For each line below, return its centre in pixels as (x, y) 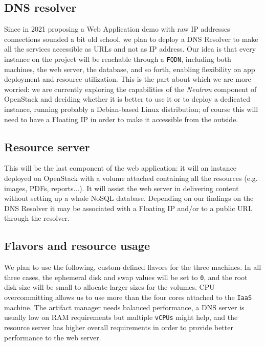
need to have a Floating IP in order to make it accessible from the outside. (121, 119)
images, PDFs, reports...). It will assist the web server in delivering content (122, 188)
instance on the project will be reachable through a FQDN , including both (118, 59)
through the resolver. (37, 218)
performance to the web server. (53, 337)
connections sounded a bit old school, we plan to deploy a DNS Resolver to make (131, 39)
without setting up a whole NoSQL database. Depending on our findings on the (129, 198)
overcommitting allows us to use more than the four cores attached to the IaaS (128, 297)
